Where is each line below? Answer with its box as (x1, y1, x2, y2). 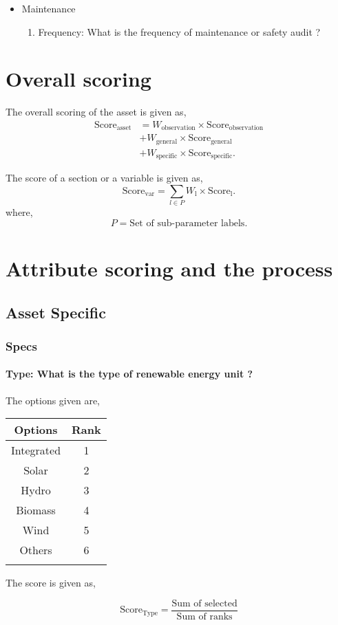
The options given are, (6, 393, 101, 407)
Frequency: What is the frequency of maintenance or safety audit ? (38, 24, 321, 39)
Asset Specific (6, 301, 106, 322)
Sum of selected (171, 598, 237, 608)
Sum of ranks (176, 611, 233, 622)
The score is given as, (6, 575, 96, 590)
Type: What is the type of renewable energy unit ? (6, 366, 253, 381)
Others (19, 542, 52, 558)
